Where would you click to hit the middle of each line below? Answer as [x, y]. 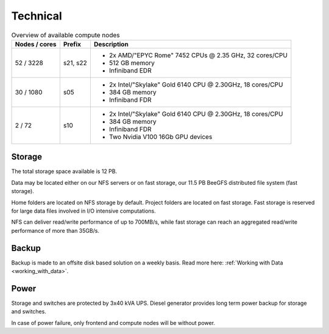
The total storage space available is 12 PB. [64, 171]
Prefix [72, 44]
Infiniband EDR [130, 70]
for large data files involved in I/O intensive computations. [83, 211]
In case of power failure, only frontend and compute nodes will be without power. [113, 322]
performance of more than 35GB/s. [55, 230]
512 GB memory [132, 63]
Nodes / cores [36, 44]
